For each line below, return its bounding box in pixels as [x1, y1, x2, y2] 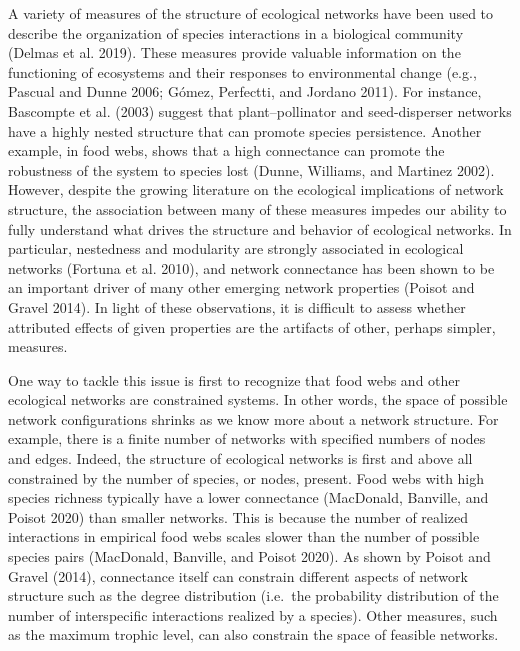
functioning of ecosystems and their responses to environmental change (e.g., [8, 61, 477, 82]
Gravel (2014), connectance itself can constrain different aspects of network [8, 565, 468, 586]
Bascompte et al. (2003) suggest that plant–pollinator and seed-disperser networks [8, 100, 512, 121]
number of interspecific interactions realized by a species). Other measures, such [8, 604, 498, 625]
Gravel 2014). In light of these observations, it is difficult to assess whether [8, 296, 466, 317]
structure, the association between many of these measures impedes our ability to [8, 198, 507, 219]
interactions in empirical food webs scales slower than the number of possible [8, 526, 480, 547]
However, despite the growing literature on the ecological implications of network [8, 179, 504, 200]
